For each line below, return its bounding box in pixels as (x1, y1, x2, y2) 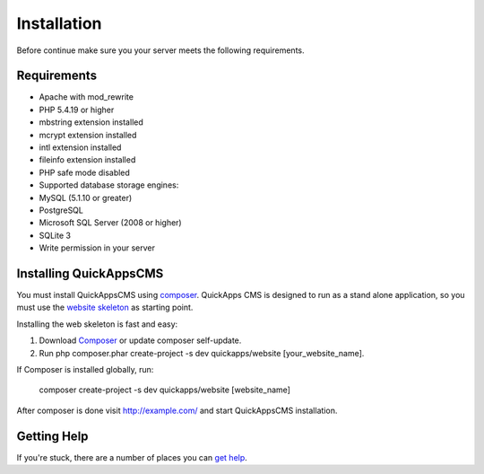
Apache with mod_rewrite (39, 92, 134, 102)
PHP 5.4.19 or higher (39, 104, 115, 115)
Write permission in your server (39, 242, 156, 253)
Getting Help (16, 428, 89, 443)
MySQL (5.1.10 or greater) (39, 192, 133, 203)
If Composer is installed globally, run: (16, 364, 154, 374)
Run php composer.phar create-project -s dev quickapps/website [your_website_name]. (39, 347, 365, 358)
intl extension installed (39, 142, 122, 153)
